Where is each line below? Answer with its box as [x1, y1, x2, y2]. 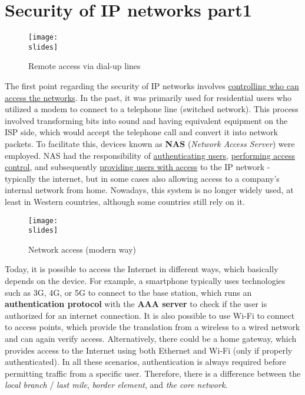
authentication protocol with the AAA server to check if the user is [5, 298, 267, 310]
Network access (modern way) [28, 243, 136, 255]
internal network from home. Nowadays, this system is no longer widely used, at [5, 184, 294, 196]
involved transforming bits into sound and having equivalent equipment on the [5, 114, 288, 126]
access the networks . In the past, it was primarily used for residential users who [5, 91, 291, 103]
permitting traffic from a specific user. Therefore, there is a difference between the [5, 367, 301, 379]
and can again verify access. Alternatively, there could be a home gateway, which [5, 332, 297, 345]
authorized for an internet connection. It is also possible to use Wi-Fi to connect [5, 309, 295, 321]
